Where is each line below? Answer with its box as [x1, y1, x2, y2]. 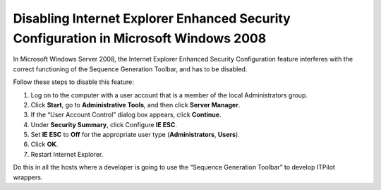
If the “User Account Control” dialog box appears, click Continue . [30, 110, 222, 119]
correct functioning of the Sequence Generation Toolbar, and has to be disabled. [13, 64, 248, 73]
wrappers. [13, 173, 43, 182]
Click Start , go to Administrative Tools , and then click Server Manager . [30, 100, 241, 109]
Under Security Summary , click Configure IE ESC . [30, 120, 178, 129]
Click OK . [30, 140, 59, 148]
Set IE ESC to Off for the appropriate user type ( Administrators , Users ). [30, 131, 240, 139]
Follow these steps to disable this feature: [13, 78, 134, 86]
